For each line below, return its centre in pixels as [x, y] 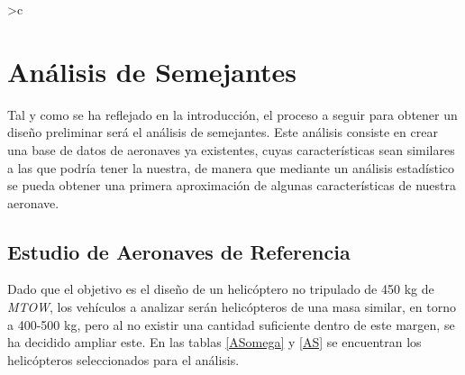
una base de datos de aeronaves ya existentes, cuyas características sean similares [231, 149]
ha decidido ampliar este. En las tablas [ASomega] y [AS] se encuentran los [214, 342]
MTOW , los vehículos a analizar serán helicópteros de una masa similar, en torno [232, 307]
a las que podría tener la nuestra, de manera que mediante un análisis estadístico [231, 167]
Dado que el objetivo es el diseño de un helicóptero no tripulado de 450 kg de [221, 289]
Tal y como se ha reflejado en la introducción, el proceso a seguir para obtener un [232, 114]
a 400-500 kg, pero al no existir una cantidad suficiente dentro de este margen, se [231, 324]
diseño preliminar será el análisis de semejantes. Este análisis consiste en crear [223, 132]
